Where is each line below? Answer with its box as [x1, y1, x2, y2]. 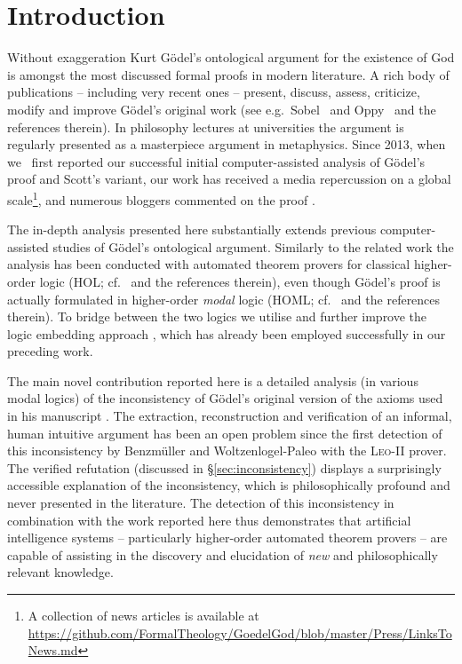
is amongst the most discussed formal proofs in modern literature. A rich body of [7, 65, 450, 83]
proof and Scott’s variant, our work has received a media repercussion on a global [7, 170, 451, 188]
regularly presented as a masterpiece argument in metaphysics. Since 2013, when [7, 135, 446, 154]
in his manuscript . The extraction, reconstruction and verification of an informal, [7, 407, 452, 425]
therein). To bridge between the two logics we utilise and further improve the [7, 307, 427, 326]
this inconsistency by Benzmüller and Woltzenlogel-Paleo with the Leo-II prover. [7, 441, 447, 460]
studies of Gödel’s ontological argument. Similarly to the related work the [52, 237, 454, 256]
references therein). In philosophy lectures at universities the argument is [7, 117, 404, 136]
